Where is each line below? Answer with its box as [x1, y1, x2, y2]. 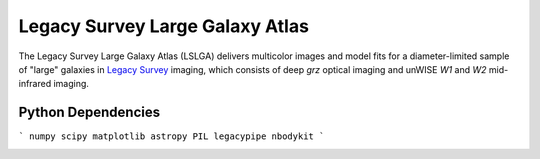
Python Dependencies [18, 104, 160, 121]
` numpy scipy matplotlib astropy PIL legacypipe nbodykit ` [18, 131, 325, 142]
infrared [18, 78, 52, 90]
